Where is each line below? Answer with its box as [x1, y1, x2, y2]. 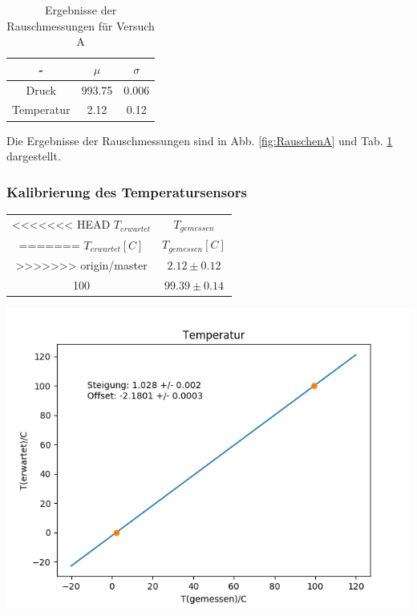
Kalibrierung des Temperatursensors [6, 181, 247, 201]
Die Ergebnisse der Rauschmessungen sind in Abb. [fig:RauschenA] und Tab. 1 [6, 132, 393, 148]
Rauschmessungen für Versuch [6, 17, 155, 34]
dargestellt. [6, 148, 61, 164]
